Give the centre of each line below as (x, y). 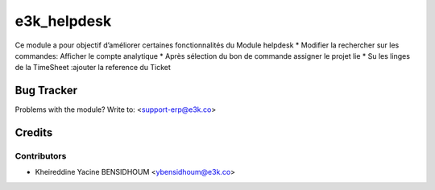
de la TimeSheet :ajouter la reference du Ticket (93, 68)
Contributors (41, 156)
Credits (34, 133)
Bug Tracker (46, 91)
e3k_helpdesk (63, 21)
